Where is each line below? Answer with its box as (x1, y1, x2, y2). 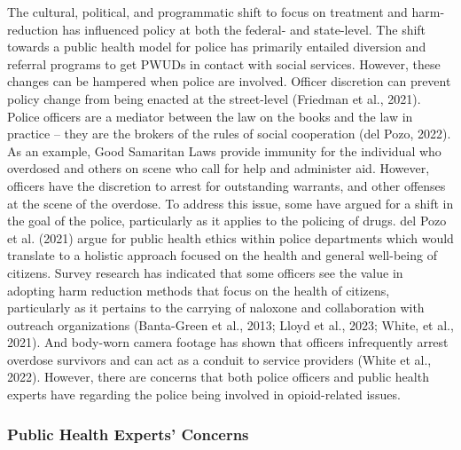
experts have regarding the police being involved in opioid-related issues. (7, 385, 401, 404)
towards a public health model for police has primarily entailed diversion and (7, 37, 426, 56)
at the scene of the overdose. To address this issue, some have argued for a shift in (7, 193, 454, 212)
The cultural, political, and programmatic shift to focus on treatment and (7, 3, 408, 20)
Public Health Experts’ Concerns (7, 422, 249, 445)
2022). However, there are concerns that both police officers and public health (7, 367, 429, 386)
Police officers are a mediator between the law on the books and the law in (7, 107, 413, 125)
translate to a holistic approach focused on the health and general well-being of (7, 246, 437, 264)
